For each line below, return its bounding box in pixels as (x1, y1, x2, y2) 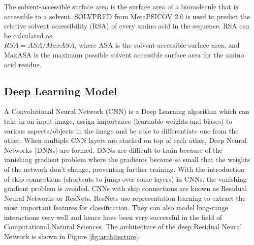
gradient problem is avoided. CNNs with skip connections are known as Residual (4, 183, 247, 193)
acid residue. (4, 59, 42, 69)
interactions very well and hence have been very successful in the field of (4, 212, 222, 222)
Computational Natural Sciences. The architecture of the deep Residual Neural (4, 221, 242, 232)
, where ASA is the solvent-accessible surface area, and (74, 40, 240, 50)
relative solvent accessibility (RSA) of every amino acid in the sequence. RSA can (4, 21, 250, 31)
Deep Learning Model (4, 83, 117, 98)
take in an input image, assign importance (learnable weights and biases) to (4, 115, 232, 126)
